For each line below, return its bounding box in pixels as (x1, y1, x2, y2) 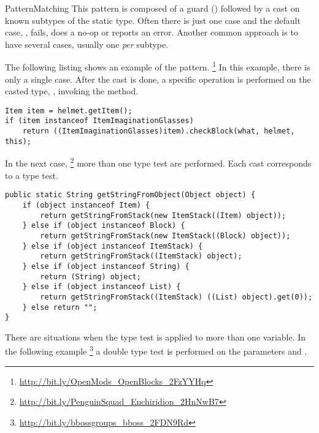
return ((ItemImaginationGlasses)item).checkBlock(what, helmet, (22, 127, 295, 136)
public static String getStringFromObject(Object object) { (5, 190, 256, 200)
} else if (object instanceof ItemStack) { (22, 241, 203, 250)
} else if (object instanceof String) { (22, 262, 190, 271)
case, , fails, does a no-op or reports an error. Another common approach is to (5, 26, 298, 39)
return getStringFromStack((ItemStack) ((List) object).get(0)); (40, 292, 313, 301)
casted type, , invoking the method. (5, 85, 139, 97)
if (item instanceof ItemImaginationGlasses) (5, 116, 194, 126)
